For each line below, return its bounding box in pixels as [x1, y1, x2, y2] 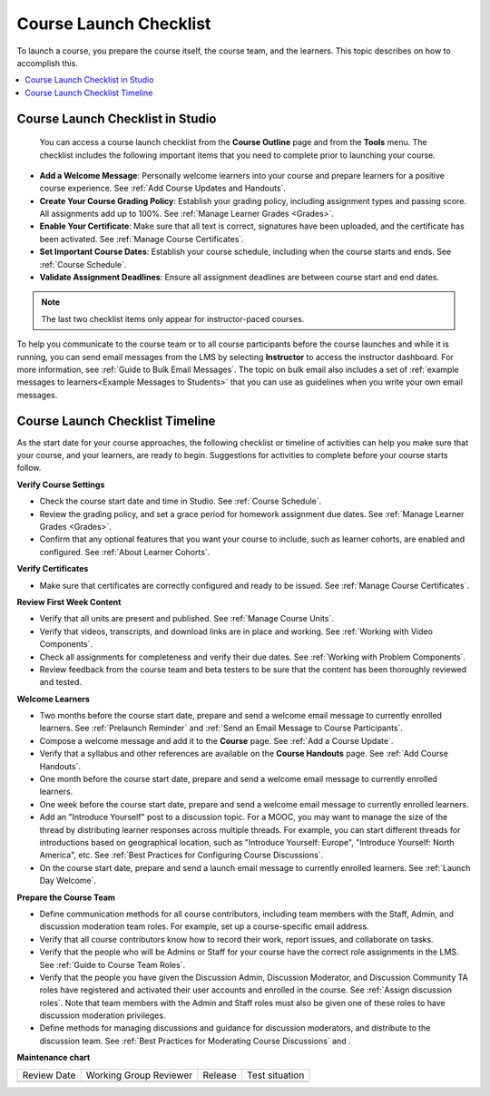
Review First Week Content [16, 596, 122, 607]
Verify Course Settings [16, 479, 105, 490]
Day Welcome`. [39, 876, 97, 886]
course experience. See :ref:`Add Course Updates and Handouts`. [39, 182, 286, 194]
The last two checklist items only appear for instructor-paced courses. [41, 313, 305, 324]
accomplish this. [16, 57, 79, 68]
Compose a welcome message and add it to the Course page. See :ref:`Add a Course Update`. [39, 735, 394, 746]
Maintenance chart [16, 1052, 91, 1063]
